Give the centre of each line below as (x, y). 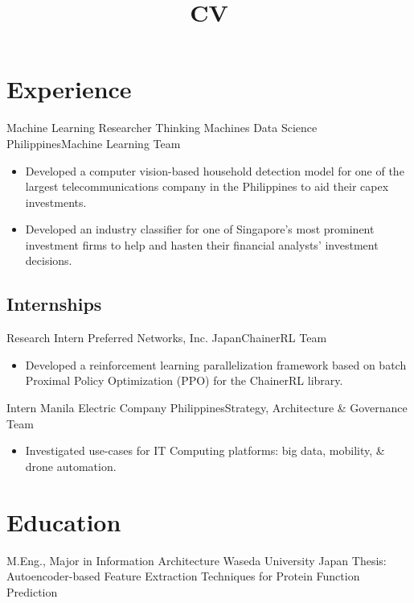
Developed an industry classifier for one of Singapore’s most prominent (200, 229)
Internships (54, 304)
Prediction (32, 591)
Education (64, 521)
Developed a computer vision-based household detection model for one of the (215, 170)
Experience (69, 89)
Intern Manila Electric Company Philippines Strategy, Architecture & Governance (207, 408)
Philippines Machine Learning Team (94, 143)
